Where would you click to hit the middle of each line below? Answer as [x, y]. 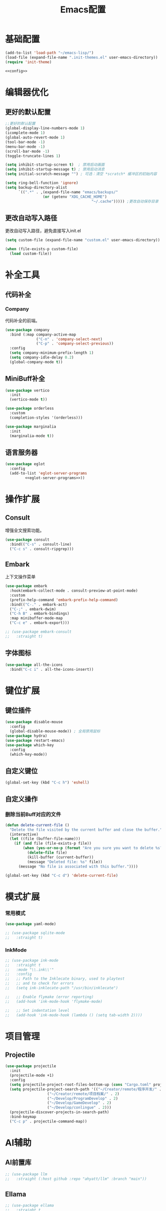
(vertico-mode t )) [29, 400]
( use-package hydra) [26, 736]
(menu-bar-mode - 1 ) [25, 147]
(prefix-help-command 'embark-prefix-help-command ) [64, 600]
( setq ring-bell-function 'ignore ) [42, 183]
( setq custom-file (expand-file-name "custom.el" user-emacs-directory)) [83, 240]
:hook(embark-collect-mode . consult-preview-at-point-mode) [74, 591]
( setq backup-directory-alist [36, 187]
